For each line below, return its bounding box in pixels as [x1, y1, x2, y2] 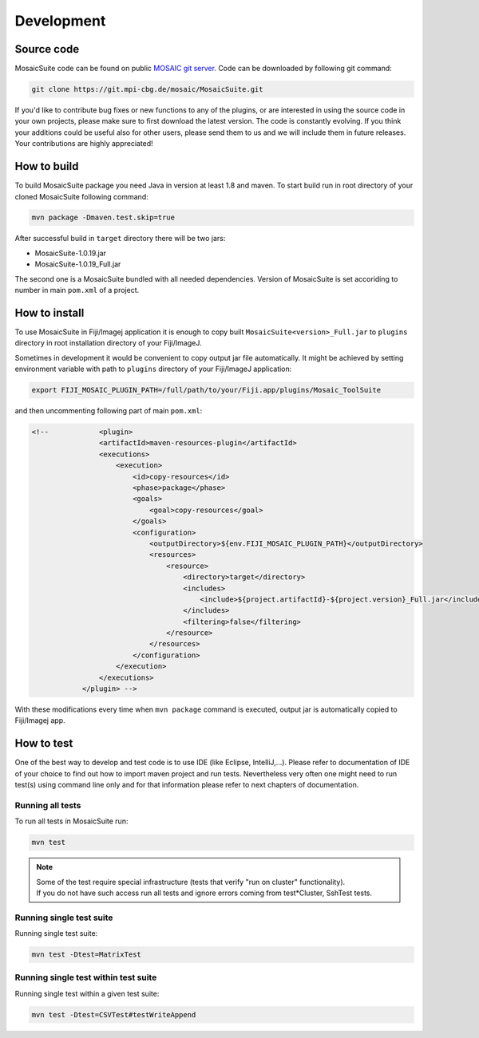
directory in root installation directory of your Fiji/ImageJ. [14, 338, 202, 348]
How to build [14, 160, 79, 173]
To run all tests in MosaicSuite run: [14, 816, 129, 826]
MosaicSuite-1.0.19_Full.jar [34, 259, 121, 269]
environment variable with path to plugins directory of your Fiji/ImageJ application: [14, 364, 292, 374]
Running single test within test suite [14, 972, 157, 983]
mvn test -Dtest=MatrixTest [31, 950, 141, 959]
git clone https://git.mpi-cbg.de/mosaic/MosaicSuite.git [31, 85, 263, 94]
